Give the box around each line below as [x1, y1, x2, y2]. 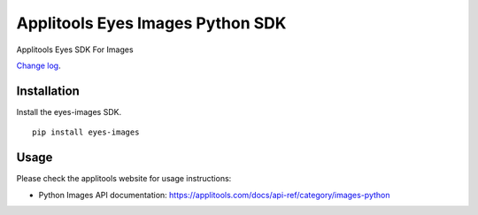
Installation [16, 83, 80, 98]
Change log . [16, 60, 61, 71]
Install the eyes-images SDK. [16, 106, 122, 117]
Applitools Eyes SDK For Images [16, 44, 134, 55]
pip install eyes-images [32, 127, 140, 137]
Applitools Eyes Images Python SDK [16, 13, 287, 33]
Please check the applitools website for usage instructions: [16, 173, 232, 184]
